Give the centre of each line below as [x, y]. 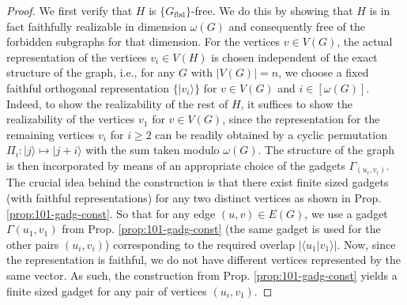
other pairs [33, 244]
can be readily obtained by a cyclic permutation [271, 134]
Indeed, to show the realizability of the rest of [117, 103]
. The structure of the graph [326, 150]
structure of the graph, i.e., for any [91, 72]
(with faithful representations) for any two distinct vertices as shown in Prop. [194, 198]
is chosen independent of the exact [294, 56]
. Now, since [366, 244]
